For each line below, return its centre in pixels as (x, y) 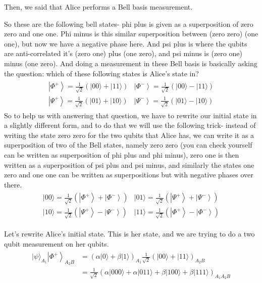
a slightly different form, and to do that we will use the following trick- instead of (130, 125)
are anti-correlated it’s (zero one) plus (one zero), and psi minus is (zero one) (123, 53)
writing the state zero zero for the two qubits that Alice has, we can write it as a (129, 135)
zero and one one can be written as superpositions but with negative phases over (129, 175)
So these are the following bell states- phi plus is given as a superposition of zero (129, 23)
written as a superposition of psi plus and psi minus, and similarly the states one (129, 164)
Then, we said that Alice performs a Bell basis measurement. (98, 7)
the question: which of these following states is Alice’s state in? (101, 73)
